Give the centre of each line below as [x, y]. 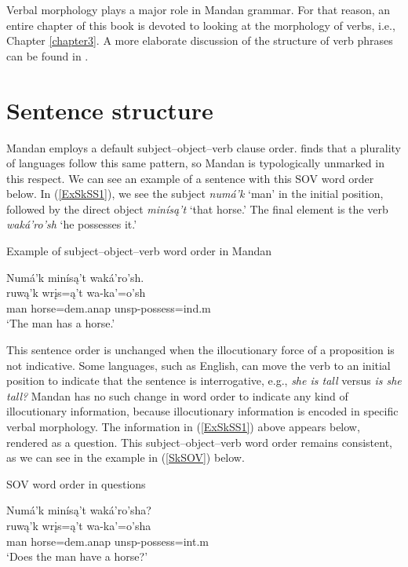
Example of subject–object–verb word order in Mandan [139, 251]
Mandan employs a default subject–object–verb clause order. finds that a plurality [204, 147]
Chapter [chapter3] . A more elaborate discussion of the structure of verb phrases [200, 40]
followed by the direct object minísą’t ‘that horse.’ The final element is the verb [197, 209]
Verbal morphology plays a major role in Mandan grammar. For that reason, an [199, 9]
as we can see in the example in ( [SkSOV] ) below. [126, 457]
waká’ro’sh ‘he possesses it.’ [72, 224]
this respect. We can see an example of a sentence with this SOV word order [190, 178]
